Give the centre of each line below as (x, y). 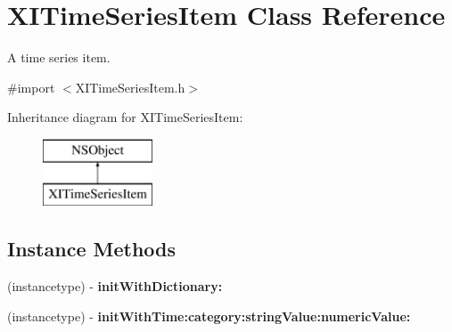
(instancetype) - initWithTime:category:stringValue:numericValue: (209, 316)
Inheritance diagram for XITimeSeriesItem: (125, 117)
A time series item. (59, 57)
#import (31, 87)
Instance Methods (91, 249)
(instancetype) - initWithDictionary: (115, 286)
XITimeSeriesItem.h (130, 87)
